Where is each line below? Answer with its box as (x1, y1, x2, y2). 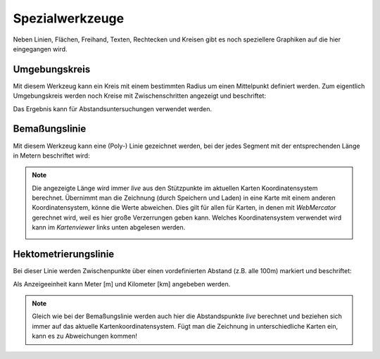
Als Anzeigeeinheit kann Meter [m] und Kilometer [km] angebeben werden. (13, 279, 231, 288)
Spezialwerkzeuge (13, 11, 125, 26)
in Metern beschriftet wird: (13, 151, 91, 160)
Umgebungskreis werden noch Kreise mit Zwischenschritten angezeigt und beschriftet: (13, 92, 267, 100)
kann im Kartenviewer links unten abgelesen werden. (32, 223, 186, 232)
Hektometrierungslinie (13, 248, 115, 260)
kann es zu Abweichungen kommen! (32, 332, 137, 341)
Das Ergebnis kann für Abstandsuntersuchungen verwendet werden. (13, 104, 213, 113)
